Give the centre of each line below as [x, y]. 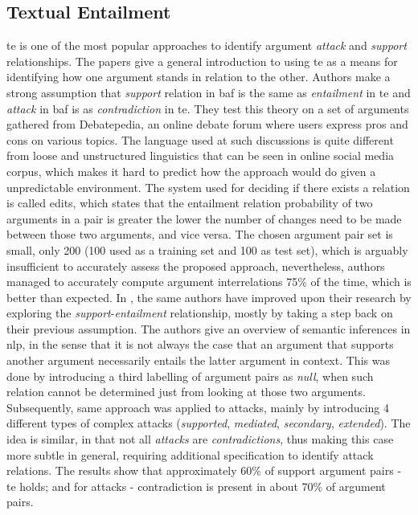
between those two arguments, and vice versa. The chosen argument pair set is [200, 234]
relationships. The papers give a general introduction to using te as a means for [202, 61]
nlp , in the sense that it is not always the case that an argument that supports [200, 344]
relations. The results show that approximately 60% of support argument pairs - [204, 470]
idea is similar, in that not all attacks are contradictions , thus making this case [200, 439]
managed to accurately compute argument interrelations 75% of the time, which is [209, 282]
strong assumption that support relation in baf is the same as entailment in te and [209, 92]
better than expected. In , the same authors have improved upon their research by [209, 297]
